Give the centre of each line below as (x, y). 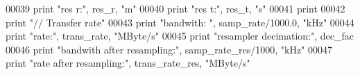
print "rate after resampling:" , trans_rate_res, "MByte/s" (128, 63)
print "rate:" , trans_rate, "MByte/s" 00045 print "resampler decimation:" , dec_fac (180, 36)
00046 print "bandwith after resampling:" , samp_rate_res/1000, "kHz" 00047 (169, 49)
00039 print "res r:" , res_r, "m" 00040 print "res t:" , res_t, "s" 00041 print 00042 (175, 8)
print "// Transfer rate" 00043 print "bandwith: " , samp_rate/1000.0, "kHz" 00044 (180, 22)
